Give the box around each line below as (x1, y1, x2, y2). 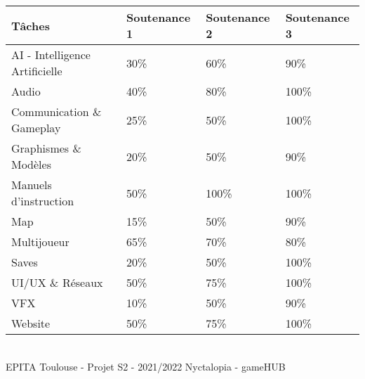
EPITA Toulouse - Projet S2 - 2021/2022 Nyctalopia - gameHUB (6, 359, 286, 373)
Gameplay (11, 120, 61, 136)
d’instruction (11, 193, 74, 209)
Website (11, 315, 51, 331)
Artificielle (11, 63, 62, 79)
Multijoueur (11, 233, 69, 250)
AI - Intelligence (11, 46, 91, 63)
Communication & (11, 103, 102, 120)
